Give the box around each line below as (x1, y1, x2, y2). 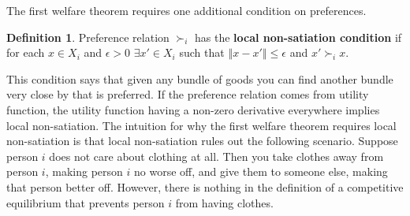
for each (6, 44, 45, 61)
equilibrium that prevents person (6, 194, 165, 210)
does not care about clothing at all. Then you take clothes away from (49, 147, 384, 164)
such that (179, 44, 225, 61)
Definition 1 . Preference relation (6, 28, 170, 45)
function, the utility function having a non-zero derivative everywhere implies (6, 101, 380, 117)
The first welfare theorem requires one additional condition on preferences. (6, 2, 367, 18)
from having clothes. (175, 194, 274, 210)
